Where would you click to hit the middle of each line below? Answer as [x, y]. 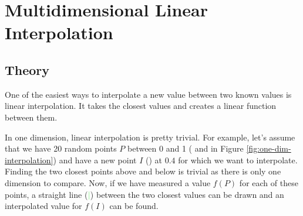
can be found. [134, 206]
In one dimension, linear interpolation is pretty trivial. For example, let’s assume [150, 137]
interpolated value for [43, 206]
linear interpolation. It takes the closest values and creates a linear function [141, 106]
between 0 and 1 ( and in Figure [185, 148]
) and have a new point [95, 160]
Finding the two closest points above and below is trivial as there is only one [143, 171]
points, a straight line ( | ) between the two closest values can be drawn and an [144, 194]
